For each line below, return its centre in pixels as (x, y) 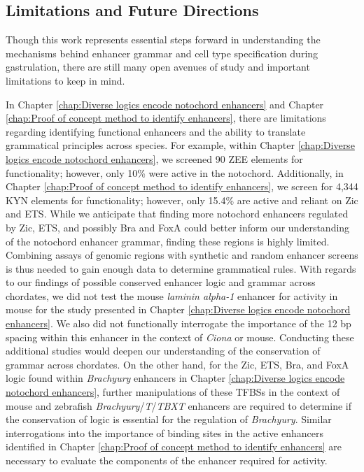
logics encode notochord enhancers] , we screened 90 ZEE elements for (154, 158)
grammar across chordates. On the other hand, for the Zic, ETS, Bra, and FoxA (177, 364)
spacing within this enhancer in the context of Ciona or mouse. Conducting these (180, 337)
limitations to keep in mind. (65, 80)
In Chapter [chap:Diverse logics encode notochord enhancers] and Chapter (165, 104)
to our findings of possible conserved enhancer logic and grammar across (161, 282)
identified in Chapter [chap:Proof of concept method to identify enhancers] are (174, 446)
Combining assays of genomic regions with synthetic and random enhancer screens (182, 255)
